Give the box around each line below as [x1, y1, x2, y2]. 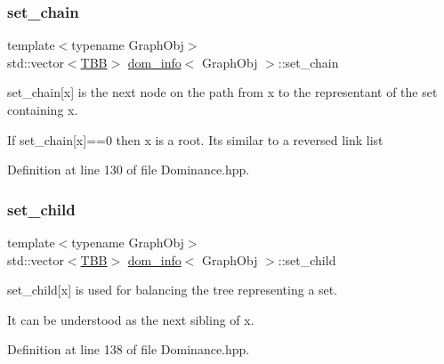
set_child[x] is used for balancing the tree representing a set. [7, 280, 338, 299]
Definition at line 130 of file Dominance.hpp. [7, 160, 250, 179]
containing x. [7, 101, 78, 118]
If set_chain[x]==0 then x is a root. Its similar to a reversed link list [7, 130, 383, 149]
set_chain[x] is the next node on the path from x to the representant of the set [7, 83, 438, 101]
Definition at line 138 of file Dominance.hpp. [7, 340, 250, 359]
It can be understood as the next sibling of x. [7, 310, 254, 328]
